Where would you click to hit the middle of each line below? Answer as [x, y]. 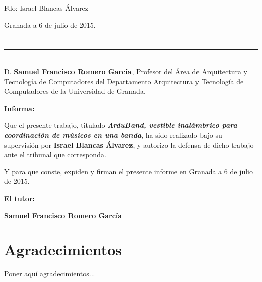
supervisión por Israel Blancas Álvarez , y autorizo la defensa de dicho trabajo [129, 145]
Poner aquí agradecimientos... [50, 274]
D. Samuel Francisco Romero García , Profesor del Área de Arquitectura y [126, 71]
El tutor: [20, 198]
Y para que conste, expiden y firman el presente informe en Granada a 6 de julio [128, 171]
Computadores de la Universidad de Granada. [75, 91]
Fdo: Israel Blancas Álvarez [46, 8]
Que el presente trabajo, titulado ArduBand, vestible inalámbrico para [121, 125]
